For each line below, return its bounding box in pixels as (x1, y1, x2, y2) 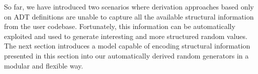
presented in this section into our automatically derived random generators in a (4, 50, 249, 60)
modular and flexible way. (4, 60, 83, 70)
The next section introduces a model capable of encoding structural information (4, 40, 250, 51)
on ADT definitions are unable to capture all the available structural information (4, 11, 254, 21)
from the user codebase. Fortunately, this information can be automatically (4, 21, 235, 31)
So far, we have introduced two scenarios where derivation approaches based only (4, 1, 254, 11)
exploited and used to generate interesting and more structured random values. (4, 30, 247, 41)
